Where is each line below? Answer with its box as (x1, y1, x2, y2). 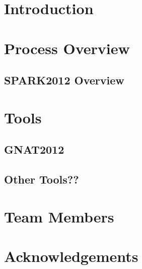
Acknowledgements (4, 246, 138, 266)
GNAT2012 (4, 142, 64, 157)
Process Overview (4, 37, 130, 58)
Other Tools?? (4, 171, 79, 187)
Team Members (4, 206, 114, 227)
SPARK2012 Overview (4, 72, 124, 88)
